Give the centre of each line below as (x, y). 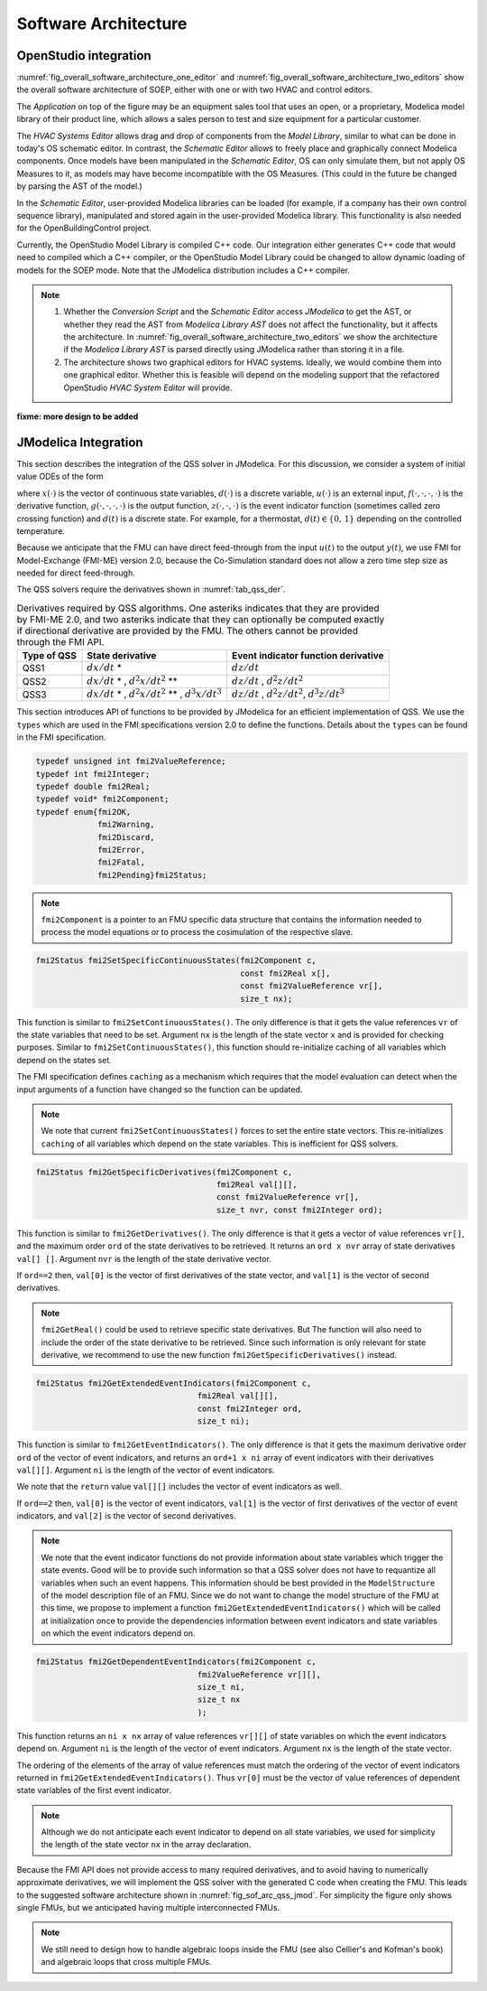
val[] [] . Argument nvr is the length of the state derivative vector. (144, 1258)
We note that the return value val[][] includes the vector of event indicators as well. (179, 1487)
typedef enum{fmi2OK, (83, 812)
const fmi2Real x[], (285, 973)
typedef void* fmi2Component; (102, 799)
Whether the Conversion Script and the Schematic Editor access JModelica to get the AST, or (238, 312)
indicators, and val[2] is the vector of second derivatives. (126, 1516)
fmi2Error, (122, 850)
